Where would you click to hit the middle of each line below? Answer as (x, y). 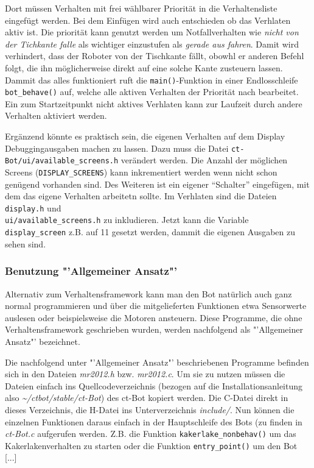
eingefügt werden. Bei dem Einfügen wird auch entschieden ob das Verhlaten (148, 20)
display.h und (33, 207)
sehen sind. (26, 243)
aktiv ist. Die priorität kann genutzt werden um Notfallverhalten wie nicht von (152, 32)
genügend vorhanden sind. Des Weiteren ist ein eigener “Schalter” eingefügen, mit (157, 184)
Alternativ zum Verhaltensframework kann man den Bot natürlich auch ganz (148, 293)
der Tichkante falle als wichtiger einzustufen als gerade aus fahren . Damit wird (152, 44)
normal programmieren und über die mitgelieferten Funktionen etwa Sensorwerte (156, 306)
